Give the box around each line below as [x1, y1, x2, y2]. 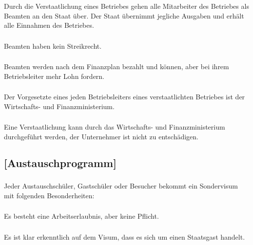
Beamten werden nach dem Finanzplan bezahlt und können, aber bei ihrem [4, 61, 229, 72]
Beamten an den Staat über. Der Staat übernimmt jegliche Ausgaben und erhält [4, 10, 244, 20]
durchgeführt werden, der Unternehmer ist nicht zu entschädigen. [4, 131, 199, 141]
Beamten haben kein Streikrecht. [4, 40, 102, 51]
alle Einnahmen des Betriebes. [4, 20, 94, 30]
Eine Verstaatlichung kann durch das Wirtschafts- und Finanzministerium [4, 122, 225, 132]
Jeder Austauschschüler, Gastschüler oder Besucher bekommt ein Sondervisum [4, 181, 238, 191]
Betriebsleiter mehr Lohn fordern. [4, 71, 105, 81]
